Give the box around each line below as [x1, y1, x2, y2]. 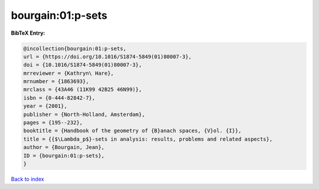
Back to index [11, 175, 44, 183]
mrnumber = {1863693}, [23, 78, 89, 85]
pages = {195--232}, [23, 120, 83, 126]
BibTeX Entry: [11, 29, 45, 37]
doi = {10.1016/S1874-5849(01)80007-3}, [23, 62, 142, 68]
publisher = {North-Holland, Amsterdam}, [23, 111, 145, 118]
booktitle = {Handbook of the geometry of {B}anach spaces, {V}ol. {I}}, [23, 127, 242, 134]
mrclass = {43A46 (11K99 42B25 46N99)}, [23, 86, 142, 93]
